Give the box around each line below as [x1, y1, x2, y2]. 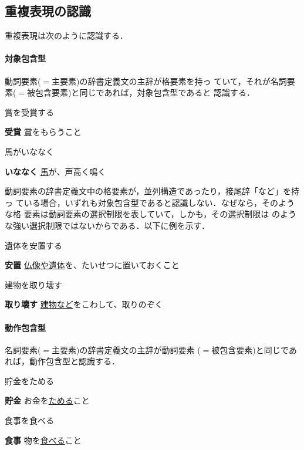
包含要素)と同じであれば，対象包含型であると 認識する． [35, 86, 255, 99]
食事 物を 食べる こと [5, 434, 82, 446]
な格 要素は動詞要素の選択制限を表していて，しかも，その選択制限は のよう [5, 208, 296, 220]
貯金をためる [5, 374, 54, 387]
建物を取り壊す [5, 278, 62, 290]
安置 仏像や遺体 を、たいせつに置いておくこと [5, 259, 180, 271]
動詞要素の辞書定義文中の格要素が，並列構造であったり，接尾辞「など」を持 [5, 185, 300, 197]
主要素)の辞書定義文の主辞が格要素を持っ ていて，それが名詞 [52, 75, 287, 87]
